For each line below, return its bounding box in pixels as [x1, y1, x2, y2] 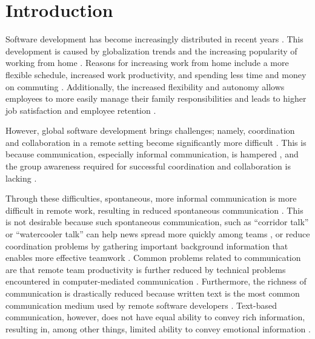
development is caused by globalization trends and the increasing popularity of [5, 44, 297, 57]
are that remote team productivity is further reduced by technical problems [5, 263, 286, 275]
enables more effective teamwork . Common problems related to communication [5, 251, 301, 264]
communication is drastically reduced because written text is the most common [5, 287, 300, 299]
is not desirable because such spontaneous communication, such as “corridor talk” [5, 216, 309, 228]
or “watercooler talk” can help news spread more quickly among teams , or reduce [5, 228, 310, 240]
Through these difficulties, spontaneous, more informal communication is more [5, 192, 297, 205]
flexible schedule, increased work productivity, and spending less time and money [5, 68, 307, 81]
